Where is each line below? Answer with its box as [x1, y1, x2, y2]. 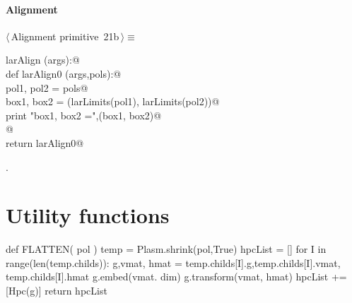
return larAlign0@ [6, 135, 84, 150]
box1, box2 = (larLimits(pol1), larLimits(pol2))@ [6, 94, 220, 109]
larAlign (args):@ [6, 52, 80, 67]
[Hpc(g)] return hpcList [6, 283, 107, 298]
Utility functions [6, 201, 170, 230]
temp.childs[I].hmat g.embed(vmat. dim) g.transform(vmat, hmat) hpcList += [6, 269, 347, 284]
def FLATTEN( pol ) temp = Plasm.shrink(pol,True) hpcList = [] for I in [6, 242, 327, 256]
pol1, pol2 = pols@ [6, 80, 88, 95]
